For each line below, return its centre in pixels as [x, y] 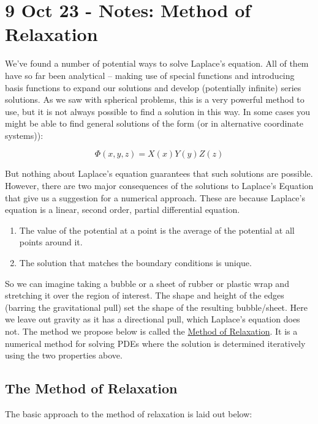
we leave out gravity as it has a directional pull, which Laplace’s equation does [153, 319]
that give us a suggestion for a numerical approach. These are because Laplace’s [155, 197]
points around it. [51, 242]
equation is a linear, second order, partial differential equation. [123, 210]
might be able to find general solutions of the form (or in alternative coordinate [154, 123]
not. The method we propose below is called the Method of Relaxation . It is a [151, 331]
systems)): [24, 135]
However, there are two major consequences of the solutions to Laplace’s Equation [159, 186]
